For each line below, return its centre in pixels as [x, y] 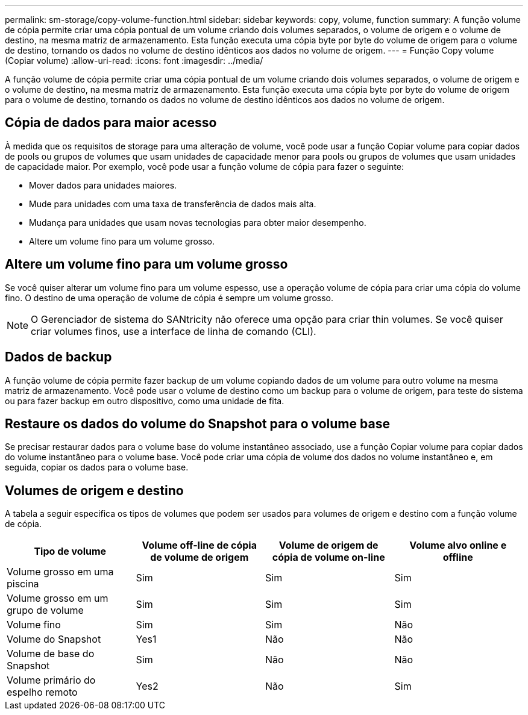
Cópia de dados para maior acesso [111, 123]
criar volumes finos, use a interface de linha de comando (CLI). [174, 331]
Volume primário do [51, 680]
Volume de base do [51, 654]
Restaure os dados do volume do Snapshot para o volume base [197, 423]
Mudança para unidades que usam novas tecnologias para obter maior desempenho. [198, 222]
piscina [23, 584]
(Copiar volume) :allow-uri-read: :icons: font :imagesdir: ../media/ [134, 61]
